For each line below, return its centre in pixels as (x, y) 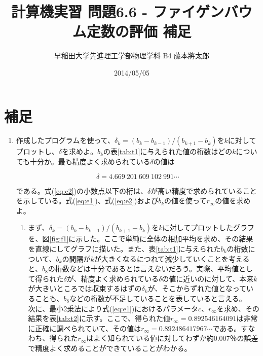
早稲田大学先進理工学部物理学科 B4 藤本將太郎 (132, 56)
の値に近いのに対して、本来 (208, 278)
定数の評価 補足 (139, 31)
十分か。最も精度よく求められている (90, 162)
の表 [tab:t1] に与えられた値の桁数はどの (168, 151)
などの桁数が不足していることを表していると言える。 (158, 298)
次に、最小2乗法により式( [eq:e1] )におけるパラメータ (113, 308)
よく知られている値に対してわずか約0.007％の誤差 (176, 338)
